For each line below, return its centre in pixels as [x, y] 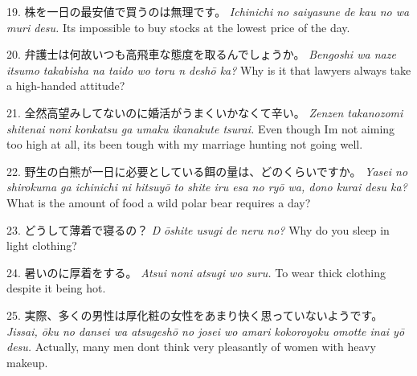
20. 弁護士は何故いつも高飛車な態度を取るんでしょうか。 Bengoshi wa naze [201, 54]
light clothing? [42, 245]
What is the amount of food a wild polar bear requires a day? [159, 202]
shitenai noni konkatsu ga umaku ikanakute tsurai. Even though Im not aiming [201, 128]
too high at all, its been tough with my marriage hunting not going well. [185, 144]
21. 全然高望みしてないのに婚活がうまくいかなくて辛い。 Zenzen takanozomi [205, 112]
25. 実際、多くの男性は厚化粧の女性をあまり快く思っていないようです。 [195, 315]
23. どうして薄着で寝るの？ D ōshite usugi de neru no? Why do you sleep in [198, 229]
